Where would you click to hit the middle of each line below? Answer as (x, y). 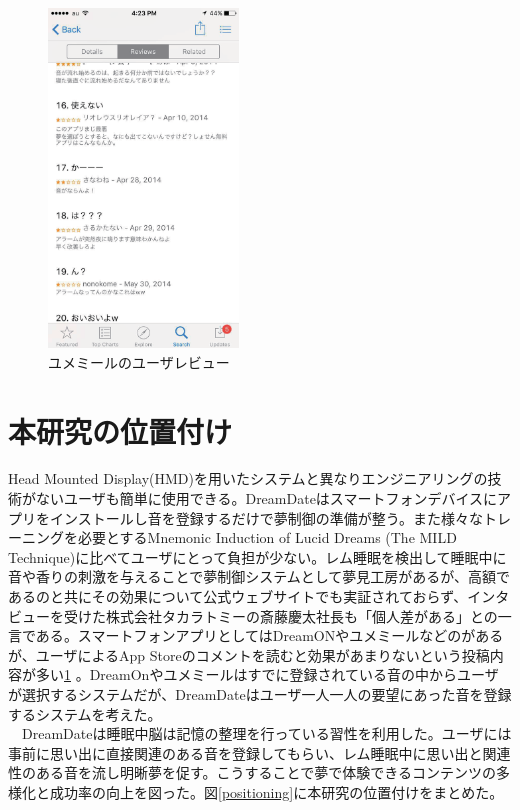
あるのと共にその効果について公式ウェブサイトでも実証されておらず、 (238, 596)
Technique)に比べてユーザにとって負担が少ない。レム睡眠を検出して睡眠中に (257, 556)
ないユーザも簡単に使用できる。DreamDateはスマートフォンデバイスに (266, 498)
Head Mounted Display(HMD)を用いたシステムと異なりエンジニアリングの (248, 478)
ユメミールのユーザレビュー (139, 361)
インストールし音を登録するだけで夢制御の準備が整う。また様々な (266, 517)
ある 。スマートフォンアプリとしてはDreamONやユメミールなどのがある (269, 635)
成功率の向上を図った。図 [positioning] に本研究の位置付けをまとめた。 (276, 791)
